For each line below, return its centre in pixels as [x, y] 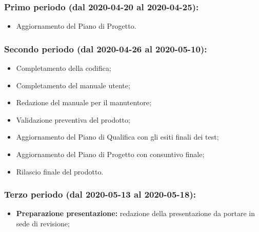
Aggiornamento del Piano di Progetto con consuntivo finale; [110, 154]
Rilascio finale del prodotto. [60, 171]
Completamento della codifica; [64, 68]
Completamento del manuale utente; [73, 85]
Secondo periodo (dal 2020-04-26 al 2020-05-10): [106, 49]
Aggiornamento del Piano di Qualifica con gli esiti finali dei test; [117, 137]
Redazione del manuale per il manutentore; [84, 102]
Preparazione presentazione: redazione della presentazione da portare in [135, 213]
